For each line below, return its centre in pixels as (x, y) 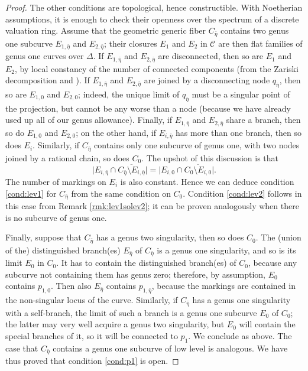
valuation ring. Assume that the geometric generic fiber (106, 30)
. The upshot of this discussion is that (210, 157)
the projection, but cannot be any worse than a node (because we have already (148, 108)
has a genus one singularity (241, 300)
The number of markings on (56, 181)
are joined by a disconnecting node (207, 80)
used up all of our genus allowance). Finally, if (89, 120)
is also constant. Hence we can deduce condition (207, 181)
